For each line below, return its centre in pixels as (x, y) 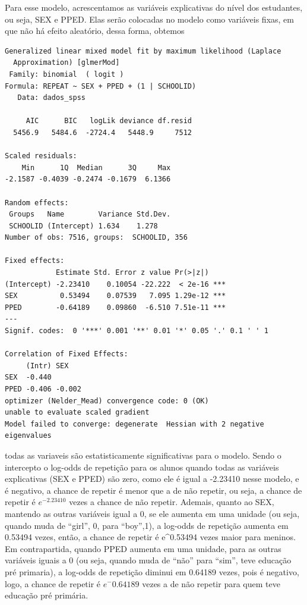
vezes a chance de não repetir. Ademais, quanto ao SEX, (172, 502)
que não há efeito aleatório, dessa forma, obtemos (95, 31)
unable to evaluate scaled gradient (77, 413)
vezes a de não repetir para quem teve (211, 583)
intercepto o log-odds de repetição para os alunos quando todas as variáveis (142, 467)
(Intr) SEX (47, 366)
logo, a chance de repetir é (53, 583)
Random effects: (37, 203)
